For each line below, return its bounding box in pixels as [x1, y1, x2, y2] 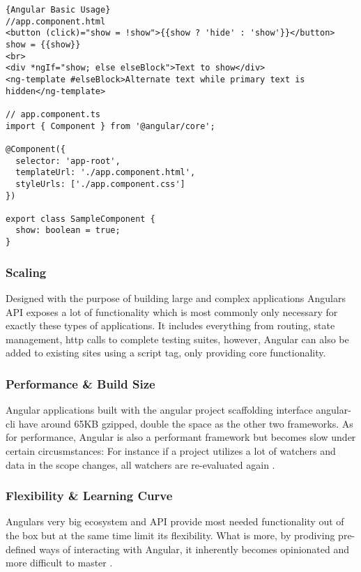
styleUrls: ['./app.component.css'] [15, 179, 185, 189]
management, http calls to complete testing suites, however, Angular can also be [6, 331, 349, 346]
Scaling [6, 263, 47, 280]
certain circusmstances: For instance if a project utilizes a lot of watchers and [6, 443, 336, 458]
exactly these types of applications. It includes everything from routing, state [6, 318, 335, 333]
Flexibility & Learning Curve [6, 487, 173, 504]
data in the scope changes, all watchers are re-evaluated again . [6, 457, 275, 472]
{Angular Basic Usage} [6, 5, 111, 15]
